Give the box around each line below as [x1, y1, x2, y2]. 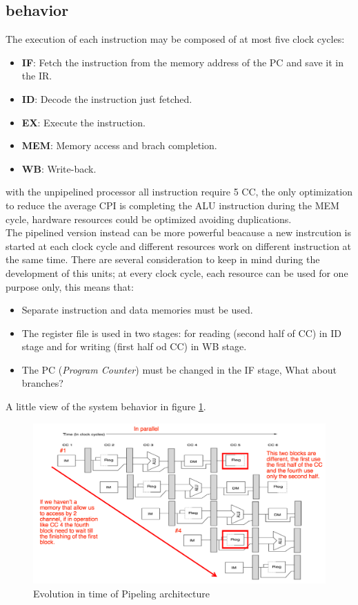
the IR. [21, 68, 52, 83]
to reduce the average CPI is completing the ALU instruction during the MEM [6, 198, 339, 212]
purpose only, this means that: [6, 279, 134, 294]
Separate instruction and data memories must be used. [21, 302, 253, 317]
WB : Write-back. [21, 161, 97, 175]
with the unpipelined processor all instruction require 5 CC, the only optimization [6, 184, 352, 199]
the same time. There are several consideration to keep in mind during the [6, 252, 320, 267]
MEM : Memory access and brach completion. [21, 138, 217, 153]
